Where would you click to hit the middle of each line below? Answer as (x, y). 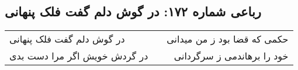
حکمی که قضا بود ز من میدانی (228, 39)
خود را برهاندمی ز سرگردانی (231, 56)
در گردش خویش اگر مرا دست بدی (79, 56)
